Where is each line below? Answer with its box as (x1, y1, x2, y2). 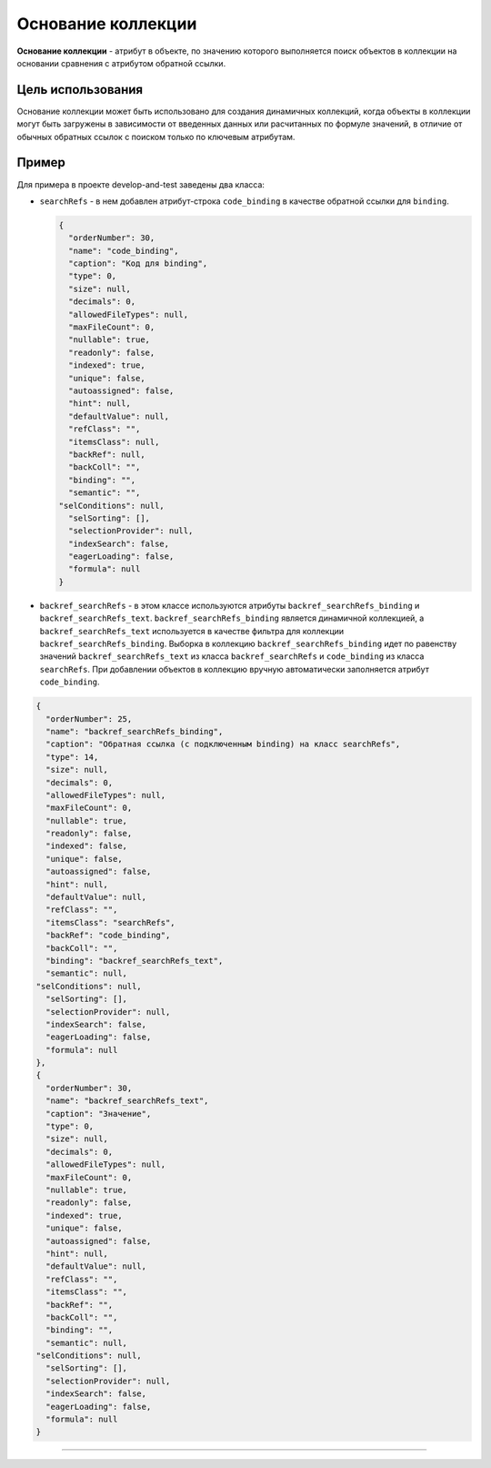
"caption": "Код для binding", (68, 258, 208, 268)
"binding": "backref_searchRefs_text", (45, 956, 224, 966)
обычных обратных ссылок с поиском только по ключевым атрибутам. (16, 131, 296, 142)
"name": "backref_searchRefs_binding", (45, 726, 224, 736)
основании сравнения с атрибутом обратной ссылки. (16, 57, 226, 68)
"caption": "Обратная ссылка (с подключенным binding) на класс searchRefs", (45, 739, 401, 750)
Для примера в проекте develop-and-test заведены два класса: (16, 178, 266, 190)
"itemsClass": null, (68, 437, 160, 447)
